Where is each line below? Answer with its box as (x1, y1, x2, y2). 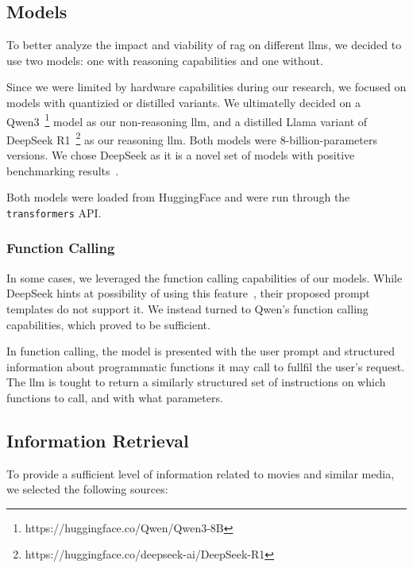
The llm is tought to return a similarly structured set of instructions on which (6, 374, 386, 390)
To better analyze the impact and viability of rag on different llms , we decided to (6, 36, 402, 53)
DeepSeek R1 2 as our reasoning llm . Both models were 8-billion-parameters (6, 129, 377, 148)
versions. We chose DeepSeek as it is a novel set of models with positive (6, 147, 355, 163)
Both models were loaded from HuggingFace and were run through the (6, 189, 350, 205)
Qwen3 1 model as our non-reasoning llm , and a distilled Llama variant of (6, 110, 368, 129)
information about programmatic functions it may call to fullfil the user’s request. (6, 358, 405, 374)
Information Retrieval (6, 428, 189, 452)
